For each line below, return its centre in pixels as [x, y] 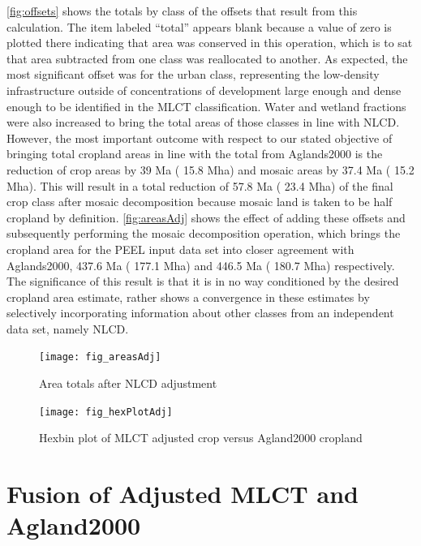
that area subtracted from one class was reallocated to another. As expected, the [207, 58]
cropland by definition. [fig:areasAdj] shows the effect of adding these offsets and [206, 217]
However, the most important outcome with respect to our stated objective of [200, 138]
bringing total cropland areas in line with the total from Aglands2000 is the [195, 154]
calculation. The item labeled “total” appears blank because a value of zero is [199, 26]
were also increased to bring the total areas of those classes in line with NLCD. [203, 122]
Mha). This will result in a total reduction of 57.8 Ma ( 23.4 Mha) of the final [200, 185]
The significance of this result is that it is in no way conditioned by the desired [203, 281]
